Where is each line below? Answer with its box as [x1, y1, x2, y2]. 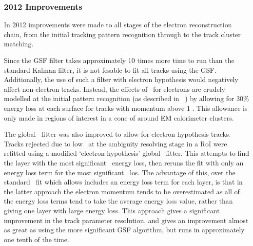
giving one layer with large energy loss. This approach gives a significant [4, 205, 220, 215]
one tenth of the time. [4, 234, 69, 244]
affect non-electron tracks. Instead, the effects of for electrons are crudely [4, 83, 225, 94]
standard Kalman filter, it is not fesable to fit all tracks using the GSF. [4, 64, 216, 75]
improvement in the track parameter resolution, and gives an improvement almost [4, 215, 249, 225]
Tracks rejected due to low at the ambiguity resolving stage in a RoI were [4, 138, 227, 148]
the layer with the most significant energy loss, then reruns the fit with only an [4, 157, 244, 167]
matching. [4, 39, 34, 49]
